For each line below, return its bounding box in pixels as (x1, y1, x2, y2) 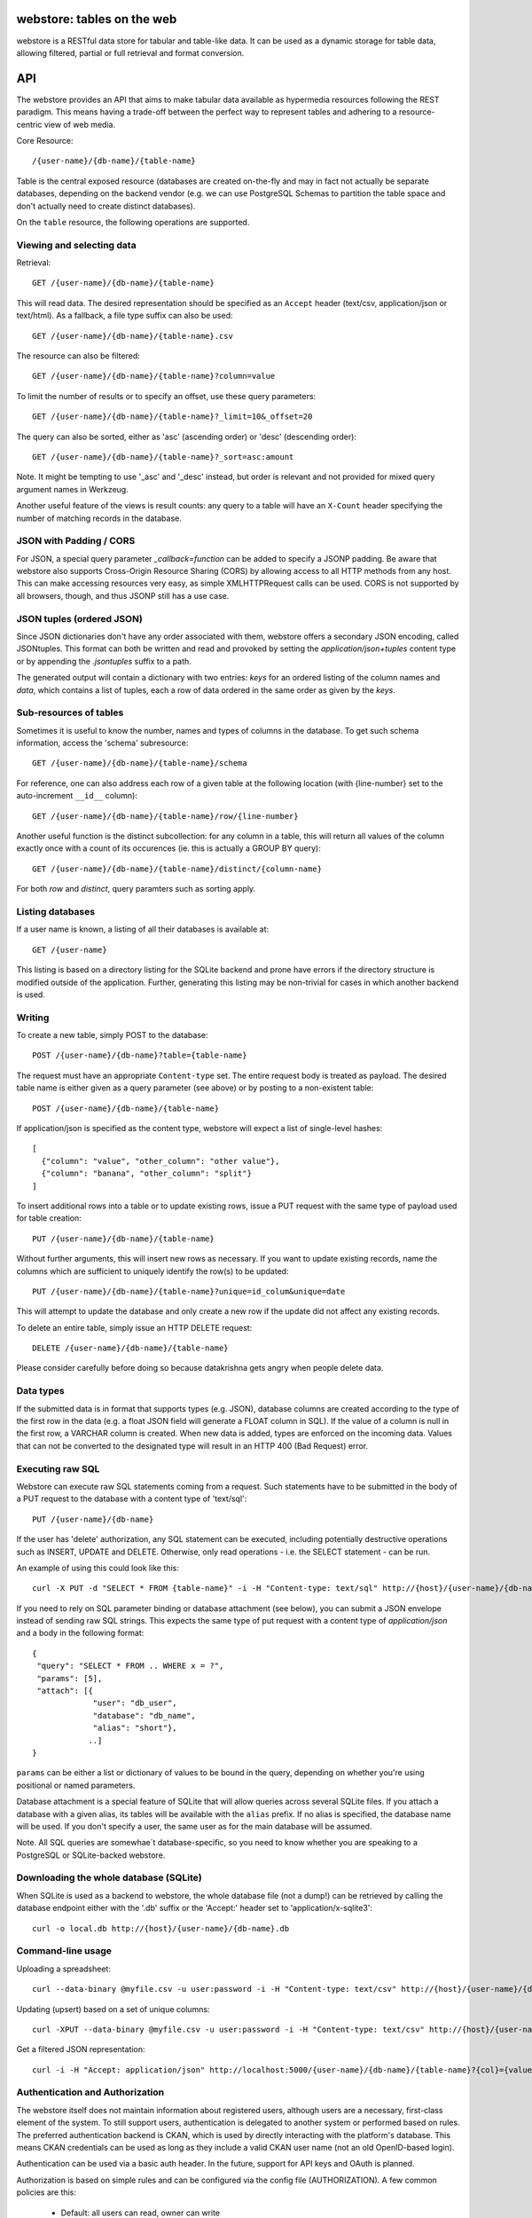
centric (16, 119, 43, 130)
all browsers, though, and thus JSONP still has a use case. (16, 590, 230, 601)
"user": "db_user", (92, 1698, 177, 1708)
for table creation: (16, 1213, 82, 1223)
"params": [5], (36, 1673, 103, 1683)
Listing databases (16, 905, 96, 917)
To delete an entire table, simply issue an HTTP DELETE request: (16, 1322, 253, 1333)
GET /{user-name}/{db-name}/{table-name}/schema (32, 759, 247, 768)
